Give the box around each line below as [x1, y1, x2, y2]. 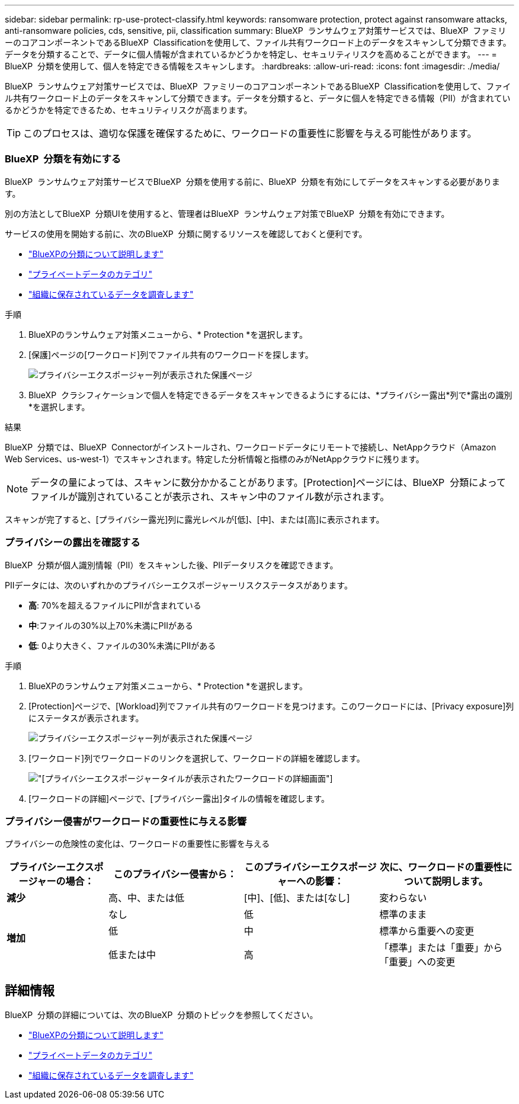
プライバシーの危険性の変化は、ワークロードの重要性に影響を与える [5, 839, 270, 849]
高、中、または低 [108, 892, 185, 904]
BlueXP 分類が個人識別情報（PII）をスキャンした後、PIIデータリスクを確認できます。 [5, 559, 338, 570]
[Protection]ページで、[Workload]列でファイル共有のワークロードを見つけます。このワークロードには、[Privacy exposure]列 [28, 700, 514, 711]
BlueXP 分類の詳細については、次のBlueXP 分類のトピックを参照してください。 [5, 1010, 318, 1020]
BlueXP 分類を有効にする [5, 153, 121, 165]
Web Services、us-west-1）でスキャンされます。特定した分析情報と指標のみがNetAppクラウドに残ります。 [5, 453, 424, 464]
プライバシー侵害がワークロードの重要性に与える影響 [5, 815, 247, 827]
